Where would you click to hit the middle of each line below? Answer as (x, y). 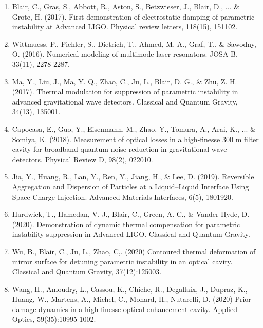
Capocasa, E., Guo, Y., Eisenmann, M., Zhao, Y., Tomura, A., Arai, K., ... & (134, 128)
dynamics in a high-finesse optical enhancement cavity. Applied (138, 309)
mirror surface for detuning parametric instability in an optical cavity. (122, 261)
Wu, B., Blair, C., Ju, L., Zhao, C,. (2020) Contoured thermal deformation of (134, 251)
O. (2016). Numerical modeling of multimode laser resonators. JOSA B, (125, 54)
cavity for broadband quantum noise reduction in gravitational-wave (119, 149)
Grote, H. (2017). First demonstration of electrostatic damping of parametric (133, 16)
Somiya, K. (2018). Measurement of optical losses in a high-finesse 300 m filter (135, 139)
